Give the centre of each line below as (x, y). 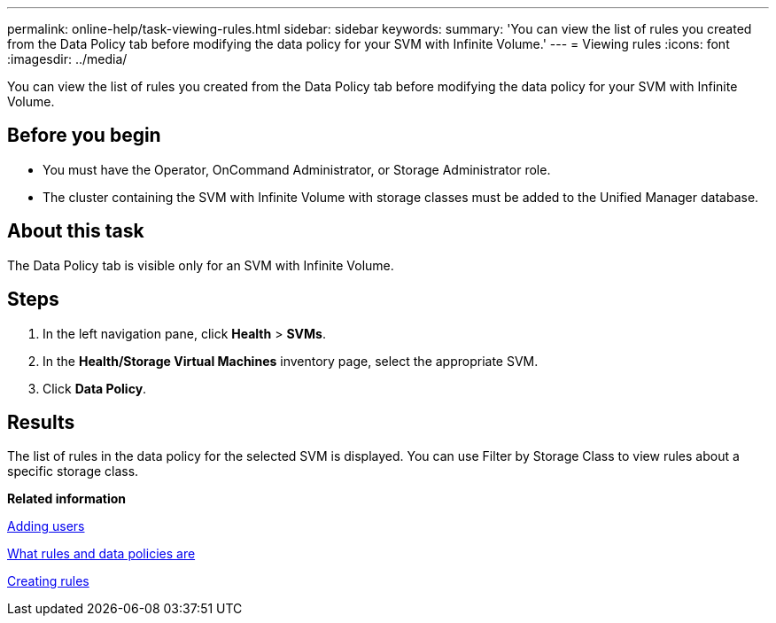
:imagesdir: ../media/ (67, 59)
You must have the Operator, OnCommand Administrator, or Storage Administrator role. (297, 169)
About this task (76, 231)
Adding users (46, 526)
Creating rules (48, 581)
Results (41, 422)
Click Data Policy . (95, 388)
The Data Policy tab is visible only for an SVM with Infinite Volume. (201, 265)
